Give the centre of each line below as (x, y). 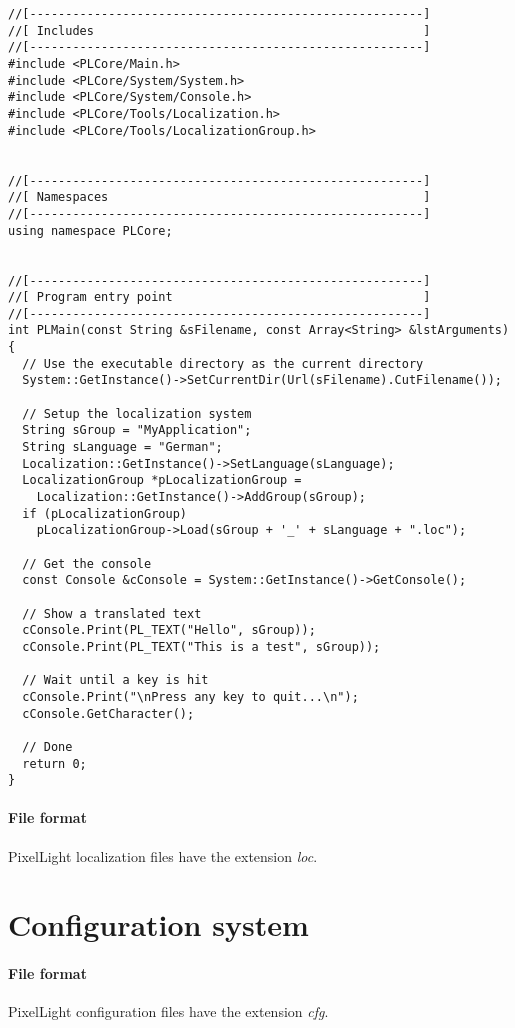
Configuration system (158, 924)
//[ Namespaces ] (219, 197)
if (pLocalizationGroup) (104, 513)
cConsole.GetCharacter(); (108, 713)
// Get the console (87, 563)
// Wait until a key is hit (115, 680)
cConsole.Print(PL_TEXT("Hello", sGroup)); (169, 630)
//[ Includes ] (219, 30)
